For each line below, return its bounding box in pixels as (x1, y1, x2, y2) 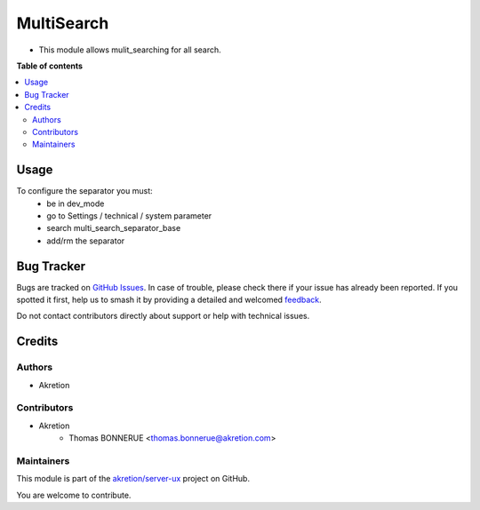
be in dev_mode (46, 198, 105, 209)
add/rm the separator (46, 235, 125, 246)
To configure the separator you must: (16, 186, 153, 196)
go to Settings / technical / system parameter (46, 210, 212, 221)
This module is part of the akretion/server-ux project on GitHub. (16, 474, 251, 484)
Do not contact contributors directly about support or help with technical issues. (16, 311, 310, 322)
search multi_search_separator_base (46, 223, 181, 234)
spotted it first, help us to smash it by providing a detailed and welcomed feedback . (16, 294, 322, 306)
